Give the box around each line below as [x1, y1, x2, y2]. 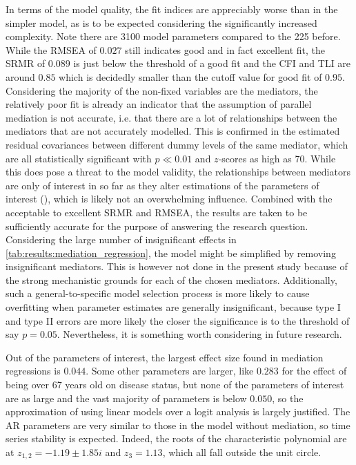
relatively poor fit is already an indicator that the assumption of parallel [6, 97, 312, 111]
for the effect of [281, 363, 347, 378]
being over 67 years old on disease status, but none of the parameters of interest [6, 377, 344, 392]
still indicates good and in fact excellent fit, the [125, 42, 325, 57]
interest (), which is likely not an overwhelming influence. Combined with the [6, 191, 333, 206]
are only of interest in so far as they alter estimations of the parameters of [6, 178, 319, 192]
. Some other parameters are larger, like [86, 363, 254, 378]
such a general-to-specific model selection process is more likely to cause [6, 286, 310, 301]
